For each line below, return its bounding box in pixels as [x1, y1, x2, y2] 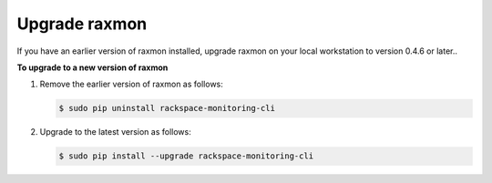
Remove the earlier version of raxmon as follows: [39, 78, 223, 90]
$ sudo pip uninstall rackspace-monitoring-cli [58, 103, 275, 114]
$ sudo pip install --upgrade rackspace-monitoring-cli [58, 151, 314, 161]
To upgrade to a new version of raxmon [16, 62, 169, 73]
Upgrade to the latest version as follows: [39, 127, 191, 137]
